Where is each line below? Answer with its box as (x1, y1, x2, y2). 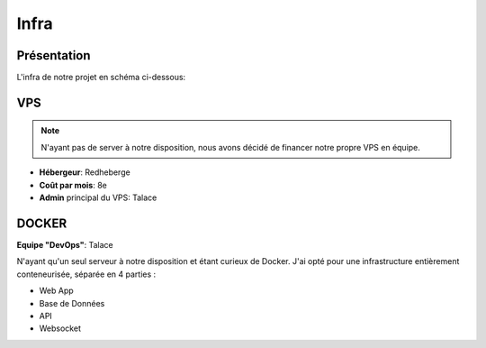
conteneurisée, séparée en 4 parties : (16, 269, 157, 279)
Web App (39, 285, 74, 297)
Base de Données (39, 298, 105, 308)
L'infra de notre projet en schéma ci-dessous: (16, 72, 186, 83)
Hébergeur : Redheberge (39, 167, 130, 178)
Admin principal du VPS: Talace (39, 192, 157, 203)
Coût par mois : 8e (39, 179, 108, 190)
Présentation (16, 48, 91, 63)
